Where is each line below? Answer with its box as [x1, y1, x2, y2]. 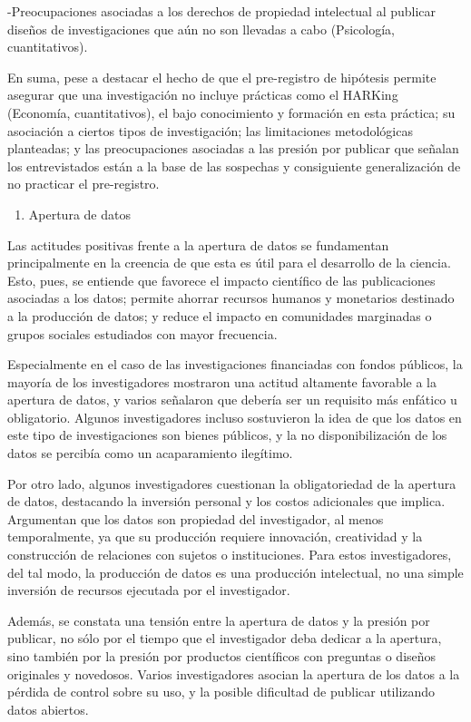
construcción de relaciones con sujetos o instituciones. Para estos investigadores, [7, 545, 452, 564]
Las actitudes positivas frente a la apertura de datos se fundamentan [7, 235, 389, 254]
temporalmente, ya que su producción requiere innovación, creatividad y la [7, 527, 423, 546]
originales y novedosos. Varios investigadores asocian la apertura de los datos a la [7, 664, 460, 683]
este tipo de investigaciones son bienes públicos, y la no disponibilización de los [7, 425, 447, 444]
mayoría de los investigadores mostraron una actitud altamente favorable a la [7, 372, 437, 391]
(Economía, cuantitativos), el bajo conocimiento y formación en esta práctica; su [7, 102, 456, 122]
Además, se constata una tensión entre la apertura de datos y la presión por [7, 610, 430, 629]
